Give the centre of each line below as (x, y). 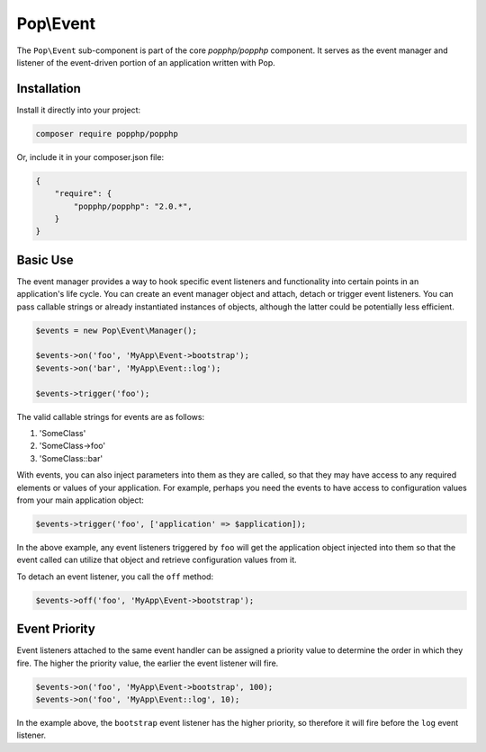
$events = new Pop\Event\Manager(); (117, 330)
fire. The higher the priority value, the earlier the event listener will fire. (148, 663)
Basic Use (45, 260)
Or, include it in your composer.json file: (90, 157)
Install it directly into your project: (79, 110)
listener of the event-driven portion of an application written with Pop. (146, 62)
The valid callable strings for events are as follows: (111, 416)
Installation (49, 89)
